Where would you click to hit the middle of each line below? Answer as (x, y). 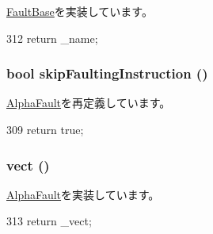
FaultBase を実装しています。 (80, 11)
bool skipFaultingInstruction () (107, 73)
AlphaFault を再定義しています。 (89, 103)
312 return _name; (52, 38)
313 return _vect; (49, 221)
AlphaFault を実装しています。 (83, 194)
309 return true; (45, 129)
